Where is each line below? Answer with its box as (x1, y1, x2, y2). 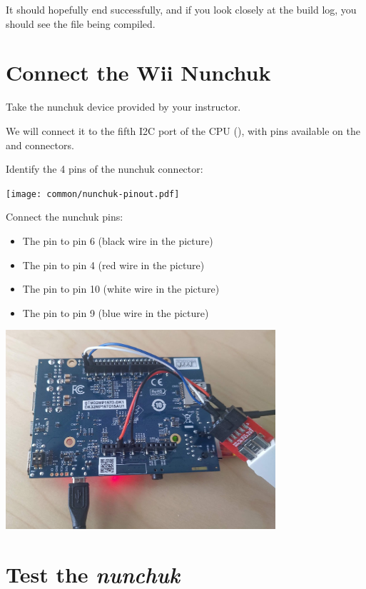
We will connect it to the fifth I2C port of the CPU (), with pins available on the (6, 123, 360, 138)
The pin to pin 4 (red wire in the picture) (22, 257, 205, 272)
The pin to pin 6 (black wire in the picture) (22, 233, 213, 248)
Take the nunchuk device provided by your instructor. (6, 99, 241, 114)
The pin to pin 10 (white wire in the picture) (22, 281, 220, 296)
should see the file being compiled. (6, 16, 156, 31)
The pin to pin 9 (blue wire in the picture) (22, 305, 209, 320)
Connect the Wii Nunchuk (6, 58, 271, 87)
